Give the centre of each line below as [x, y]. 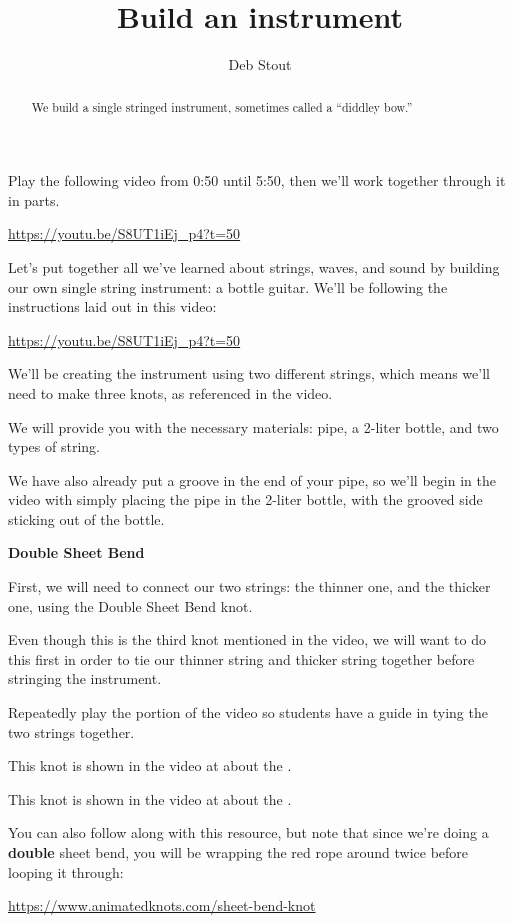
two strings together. [71, 731]
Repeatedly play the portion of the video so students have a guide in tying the [248, 712]
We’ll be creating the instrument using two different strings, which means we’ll [249, 373]
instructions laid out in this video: [112, 306]
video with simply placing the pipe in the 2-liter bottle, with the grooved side [245, 499]
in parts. [34, 199]
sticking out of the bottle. [86, 518]
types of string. [54, 446]
